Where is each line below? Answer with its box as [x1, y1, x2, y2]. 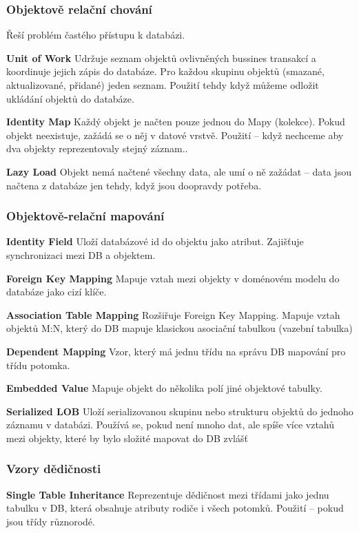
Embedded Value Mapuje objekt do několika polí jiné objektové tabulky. [6, 381, 322, 395]
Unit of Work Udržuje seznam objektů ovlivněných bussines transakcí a [6, 50, 316, 65]
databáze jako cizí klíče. [6, 284, 107, 299]
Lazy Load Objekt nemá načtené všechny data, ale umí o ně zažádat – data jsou [6, 164, 351, 178]
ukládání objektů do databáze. [6, 91, 134, 105]
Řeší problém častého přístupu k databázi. [6, 28, 185, 42]
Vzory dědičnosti [6, 460, 101, 477]
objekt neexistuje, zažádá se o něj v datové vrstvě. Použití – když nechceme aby [6, 127, 344, 142]
